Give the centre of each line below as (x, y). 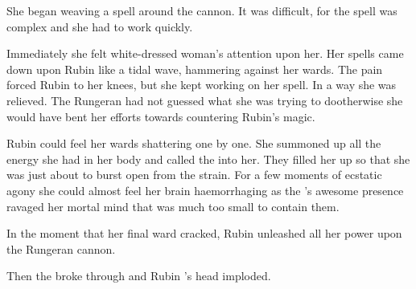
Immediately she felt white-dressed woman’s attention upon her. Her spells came (205, 53)
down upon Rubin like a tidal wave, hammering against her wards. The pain (195, 69)
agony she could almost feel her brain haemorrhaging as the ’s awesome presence (205, 190)
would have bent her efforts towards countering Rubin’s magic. (161, 116)
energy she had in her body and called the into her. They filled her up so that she (208, 159)
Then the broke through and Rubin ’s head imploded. (139, 276)
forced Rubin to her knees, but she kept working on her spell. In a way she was (202, 85)
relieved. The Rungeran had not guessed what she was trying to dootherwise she (205, 100)
